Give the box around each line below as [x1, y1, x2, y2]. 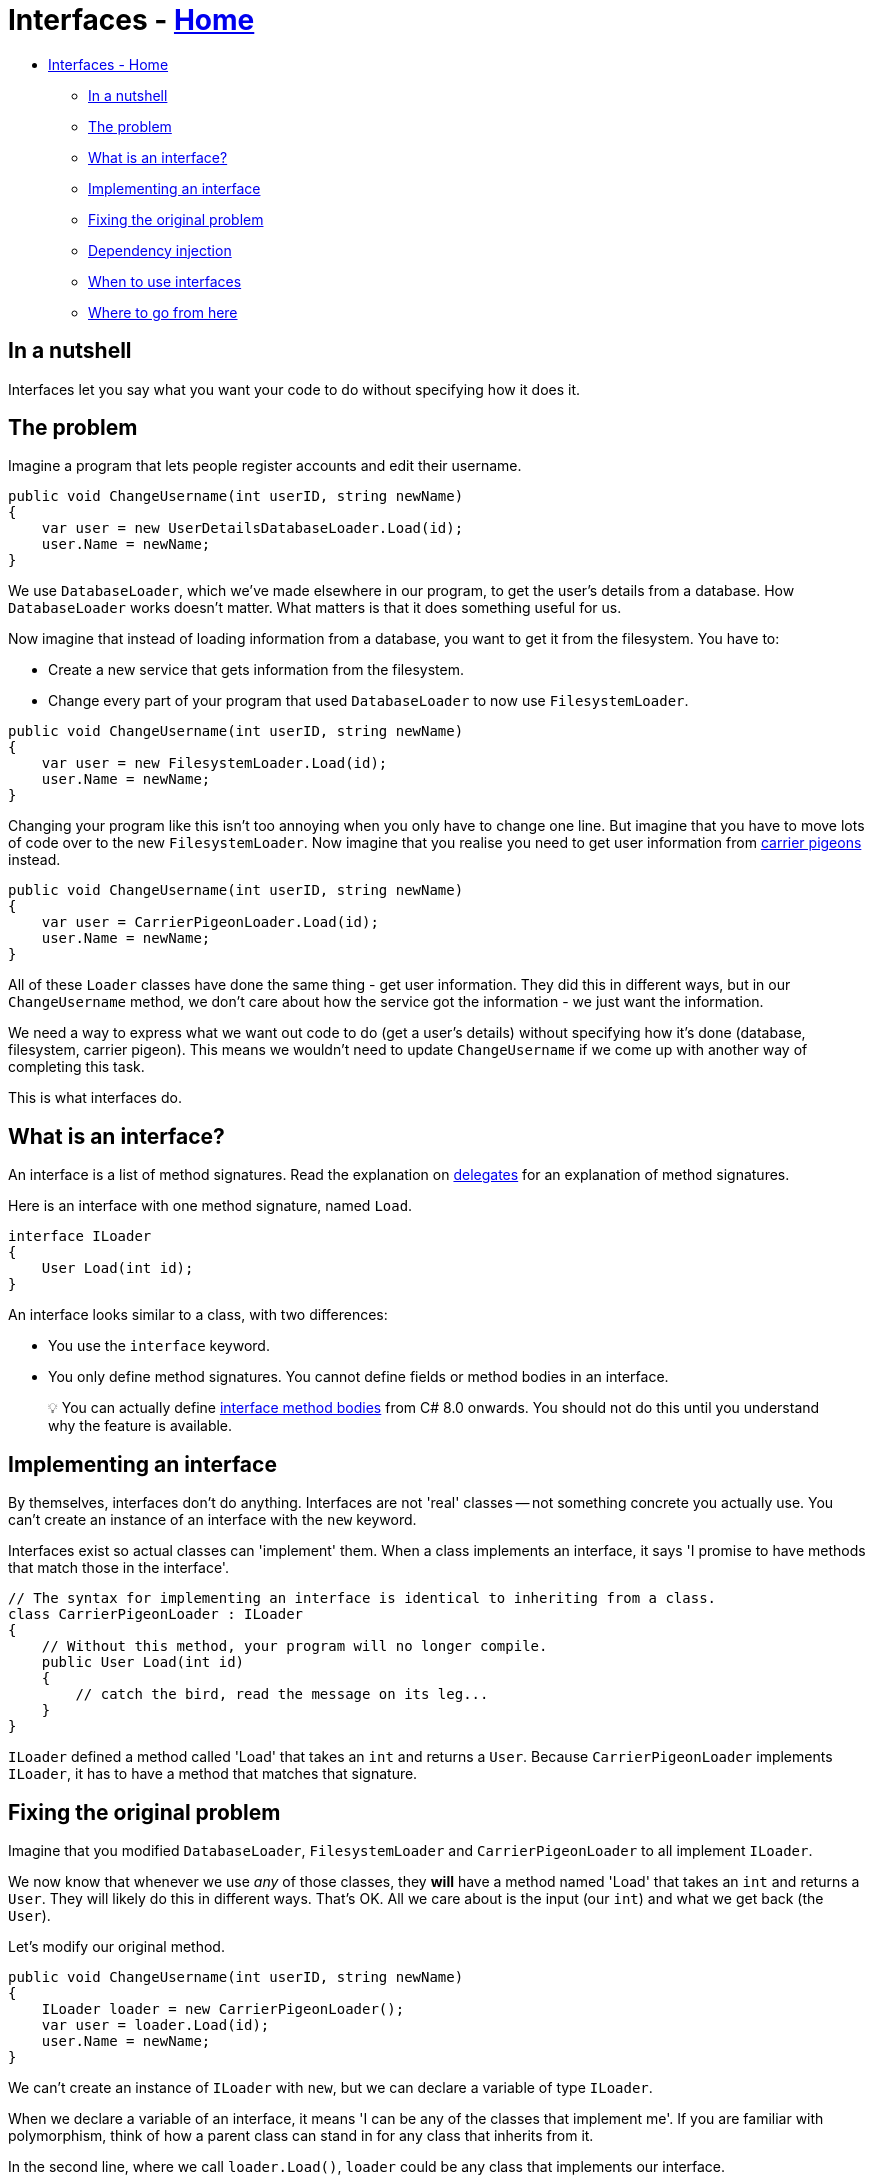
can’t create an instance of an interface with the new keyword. [8, 1511, 417, 1529]
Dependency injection [88, 241, 232, 259]
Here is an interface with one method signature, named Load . [8, 1197, 413, 1215]
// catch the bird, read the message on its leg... [75, 1686, 489, 1703]
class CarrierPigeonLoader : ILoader [8, 1606, 304, 1623]
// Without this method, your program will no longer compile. [41, 1638, 548, 1655]
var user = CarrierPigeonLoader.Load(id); [41, 914, 379, 931]
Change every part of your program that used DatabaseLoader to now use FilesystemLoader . [48, 692, 689, 710]
